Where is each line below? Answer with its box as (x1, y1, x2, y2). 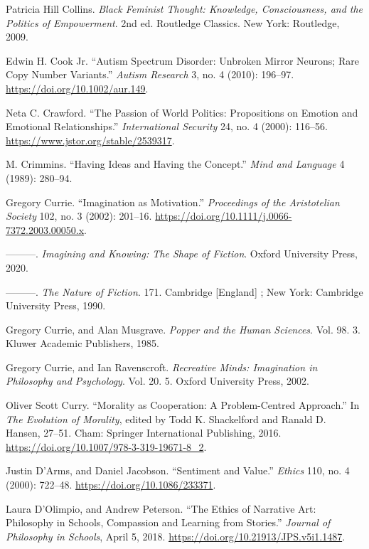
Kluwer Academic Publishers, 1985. (6, 336, 159, 351)
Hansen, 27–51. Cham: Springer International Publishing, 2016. (6, 425, 282, 440)
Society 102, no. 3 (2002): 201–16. (6, 208, 152, 223)
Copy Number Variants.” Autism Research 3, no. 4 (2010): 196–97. (6, 67, 294, 82)
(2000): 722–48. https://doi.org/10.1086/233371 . (6, 477, 216, 492)
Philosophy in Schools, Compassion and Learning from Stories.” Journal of (6, 515, 331, 530)
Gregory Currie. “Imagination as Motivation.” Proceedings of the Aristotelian (6, 194, 340, 209)
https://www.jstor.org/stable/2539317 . (6, 132, 175, 147)
